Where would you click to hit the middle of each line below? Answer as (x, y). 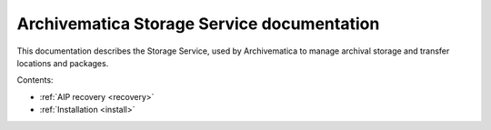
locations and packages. (63, 63)
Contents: (35, 80)
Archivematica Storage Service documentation (198, 24)
